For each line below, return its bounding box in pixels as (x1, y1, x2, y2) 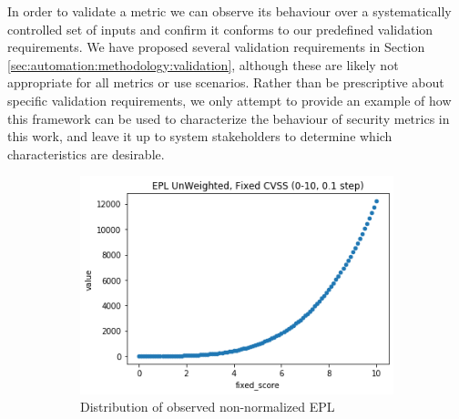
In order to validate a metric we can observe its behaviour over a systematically (7, 2, 452, 20)
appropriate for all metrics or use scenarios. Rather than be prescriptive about (7, 73, 444, 92)
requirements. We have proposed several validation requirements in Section (7, 37, 425, 56)
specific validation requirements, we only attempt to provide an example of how (7, 90, 452, 109)
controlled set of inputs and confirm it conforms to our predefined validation (7, 19, 433, 38)
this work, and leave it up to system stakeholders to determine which (7, 127, 393, 146)
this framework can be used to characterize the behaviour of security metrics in (7, 108, 450, 128)
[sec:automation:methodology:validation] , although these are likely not (7, 55, 399, 74)
